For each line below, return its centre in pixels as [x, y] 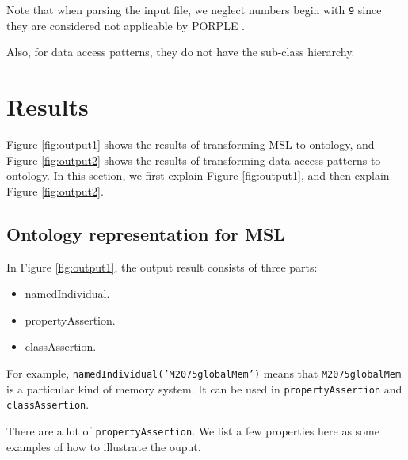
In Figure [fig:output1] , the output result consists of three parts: [162, 266]
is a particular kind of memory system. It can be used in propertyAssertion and [204, 388]
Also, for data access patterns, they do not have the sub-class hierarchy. [181, 52]
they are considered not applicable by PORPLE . [126, 25]
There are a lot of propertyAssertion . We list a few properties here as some [193, 430]
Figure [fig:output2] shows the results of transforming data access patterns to [194, 160]
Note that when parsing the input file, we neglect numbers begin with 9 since [194, 10]
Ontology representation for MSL [146, 233]
